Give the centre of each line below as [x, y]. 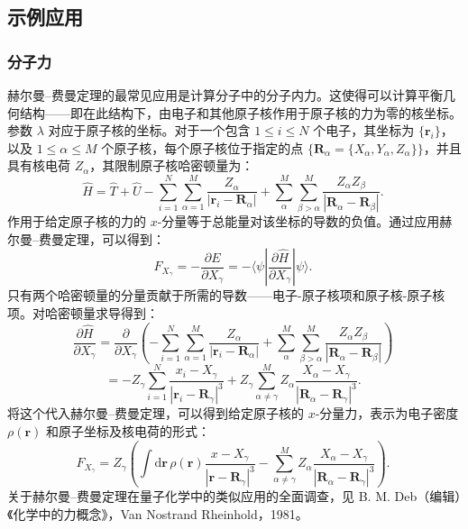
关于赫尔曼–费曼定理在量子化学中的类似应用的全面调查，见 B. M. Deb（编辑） [234, 496]
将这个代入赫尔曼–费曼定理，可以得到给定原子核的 [156, 413]
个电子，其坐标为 [364, 130]
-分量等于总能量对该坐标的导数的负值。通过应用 [298, 221]
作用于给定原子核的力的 [77, 221]
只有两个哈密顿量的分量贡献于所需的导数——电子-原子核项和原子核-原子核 [226, 295]
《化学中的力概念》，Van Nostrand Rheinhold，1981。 [158, 513]
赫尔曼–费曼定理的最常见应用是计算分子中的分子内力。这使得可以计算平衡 [225, 95]
